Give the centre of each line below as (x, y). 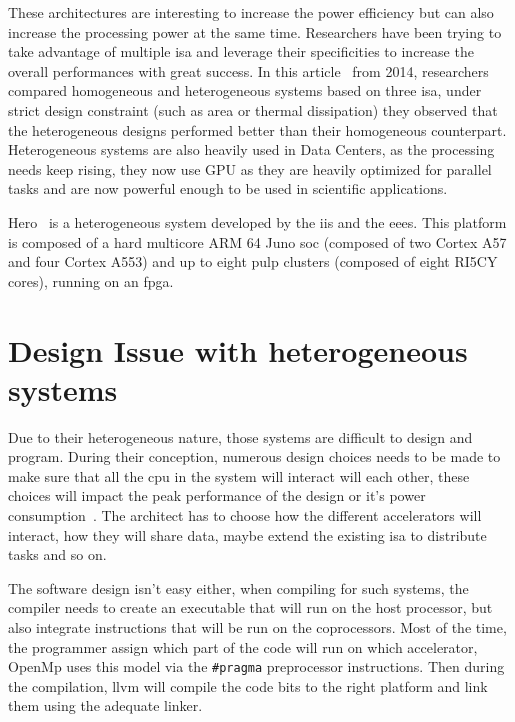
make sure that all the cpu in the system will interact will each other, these (239, 475)
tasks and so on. (57, 554)
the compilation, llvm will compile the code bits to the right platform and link (248, 685)
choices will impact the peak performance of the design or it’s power (217, 495)
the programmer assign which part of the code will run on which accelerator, (243, 646)
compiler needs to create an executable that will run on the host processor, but (250, 607)
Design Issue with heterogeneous (238, 349)
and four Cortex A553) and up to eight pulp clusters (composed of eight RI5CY (253, 261)
